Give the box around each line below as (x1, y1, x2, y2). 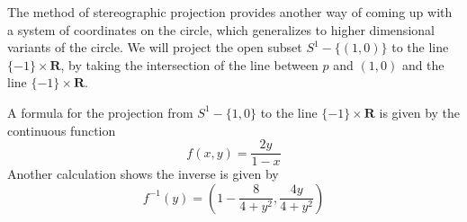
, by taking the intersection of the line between (60, 55, 319, 74)
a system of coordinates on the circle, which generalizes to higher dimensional (7, 20, 435, 39)
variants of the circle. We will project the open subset (7, 38, 302, 57)
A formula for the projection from (7, 102, 193, 121)
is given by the (379, 102, 461, 121)
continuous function (7, 120, 116, 139)
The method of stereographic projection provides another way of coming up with (7, 3, 453, 21)
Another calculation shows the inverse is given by (7, 164, 279, 183)
